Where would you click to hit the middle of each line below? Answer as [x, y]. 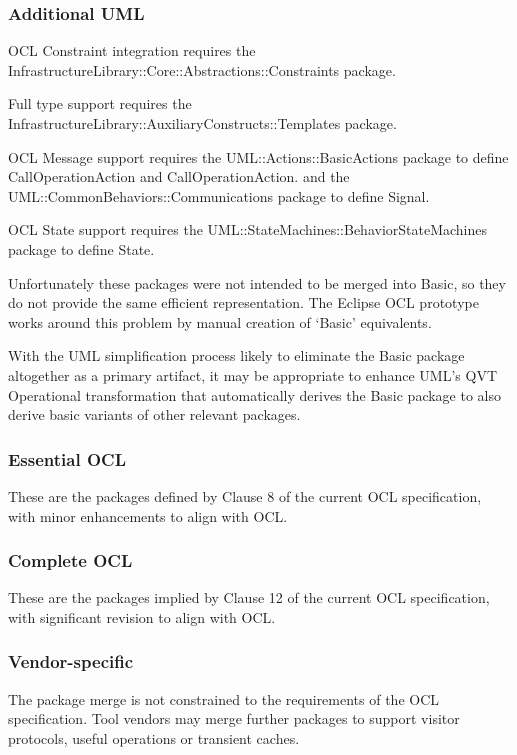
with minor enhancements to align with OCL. [148, 515]
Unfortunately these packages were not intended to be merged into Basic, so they [257, 282]
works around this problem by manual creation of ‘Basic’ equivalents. [220, 321]
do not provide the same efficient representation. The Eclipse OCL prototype [243, 302]
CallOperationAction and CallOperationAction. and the [179, 176]
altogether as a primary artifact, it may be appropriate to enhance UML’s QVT [253, 374]
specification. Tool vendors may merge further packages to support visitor [234, 718]
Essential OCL [67, 458]
